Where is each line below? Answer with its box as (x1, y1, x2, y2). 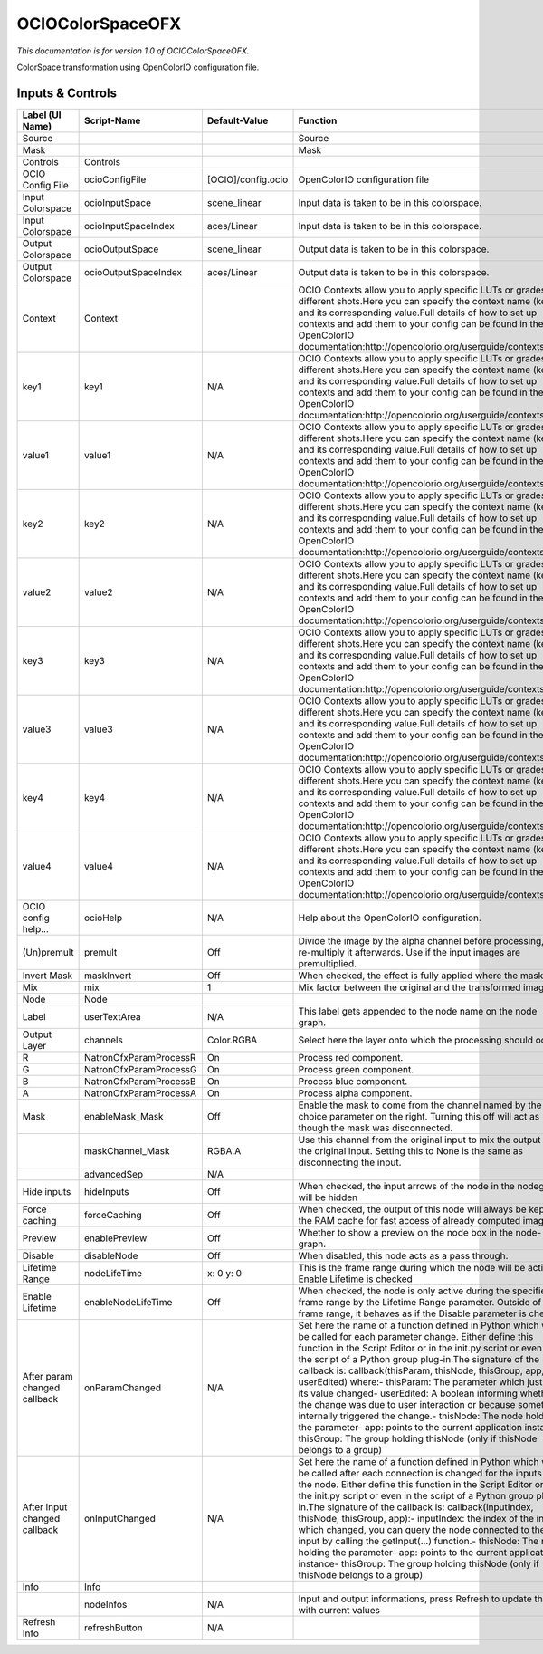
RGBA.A (206, 1144, 242, 1157)
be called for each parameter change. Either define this (298, 1330, 534, 1342)
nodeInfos (83, 1598, 128, 1611)
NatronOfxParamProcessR (83, 1051, 196, 1063)
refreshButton (83, 1621, 144, 1634)
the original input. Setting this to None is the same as (298, 1144, 524, 1157)
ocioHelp (83, 911, 123, 924)
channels (83, 1034, 124, 1046)
